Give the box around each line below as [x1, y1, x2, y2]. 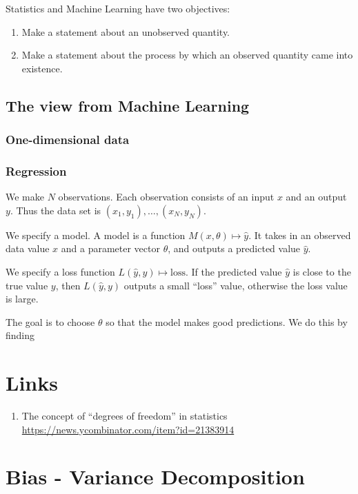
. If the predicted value [185, 265, 282, 278]
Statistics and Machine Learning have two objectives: [6, 1, 230, 15]
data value [6, 241, 50, 256]
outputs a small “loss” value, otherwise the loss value [123, 278, 348, 292]
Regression [6, 162, 67, 179]
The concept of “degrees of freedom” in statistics [21, 409, 228, 423]
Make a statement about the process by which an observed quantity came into [21, 48, 353, 62]
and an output [286, 189, 347, 204]
